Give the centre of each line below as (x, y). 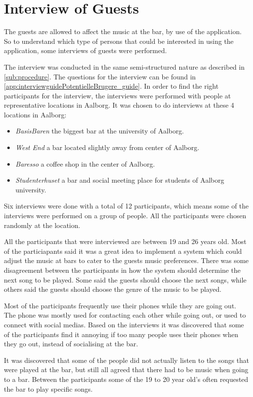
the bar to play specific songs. (48, 388)
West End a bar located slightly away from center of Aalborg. (107, 147)
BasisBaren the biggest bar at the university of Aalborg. (100, 131)
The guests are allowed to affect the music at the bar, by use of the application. (123, 31)
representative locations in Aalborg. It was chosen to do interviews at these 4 (119, 105)
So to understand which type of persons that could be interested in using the (119, 41)
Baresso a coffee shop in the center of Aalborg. (85, 163)
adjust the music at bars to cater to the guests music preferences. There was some (126, 260)
